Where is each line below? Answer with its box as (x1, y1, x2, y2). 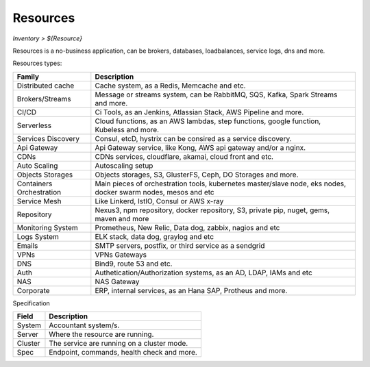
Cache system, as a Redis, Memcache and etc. (95, 81, 246, 90)
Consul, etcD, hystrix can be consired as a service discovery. (95, 134, 292, 143)
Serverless (16, 121, 51, 130)
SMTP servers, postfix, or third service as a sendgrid (95, 240, 265, 250)
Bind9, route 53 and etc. (95, 259, 173, 268)
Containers (16, 179, 53, 188)
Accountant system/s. (49, 320, 120, 330)
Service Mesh (16, 196, 62, 205)
